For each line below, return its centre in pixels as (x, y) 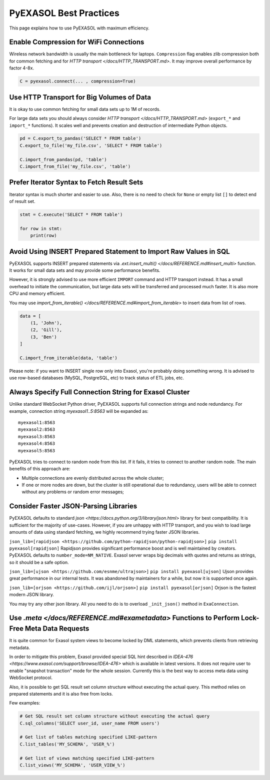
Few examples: (25, 703)
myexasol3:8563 (37, 436)
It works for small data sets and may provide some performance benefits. (85, 270)
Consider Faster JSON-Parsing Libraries (73, 506)
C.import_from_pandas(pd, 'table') (63, 159)
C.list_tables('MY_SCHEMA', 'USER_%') (67, 744)
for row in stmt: (41, 228)
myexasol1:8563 (37, 422)
